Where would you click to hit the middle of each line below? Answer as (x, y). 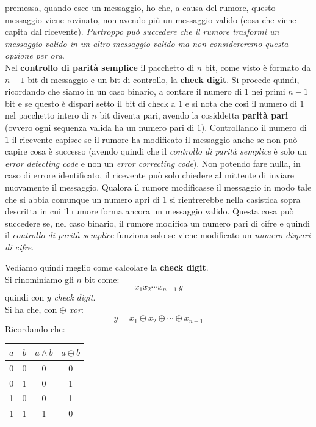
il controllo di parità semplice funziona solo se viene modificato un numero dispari (158, 235)
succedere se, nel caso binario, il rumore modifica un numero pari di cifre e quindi (157, 223)
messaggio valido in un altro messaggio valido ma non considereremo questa (147, 43)
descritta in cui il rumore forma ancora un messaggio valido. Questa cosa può (149, 211)
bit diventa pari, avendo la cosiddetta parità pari (194, 115)
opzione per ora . (35, 55)
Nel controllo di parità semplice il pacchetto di (100, 67)
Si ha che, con (31, 309)
